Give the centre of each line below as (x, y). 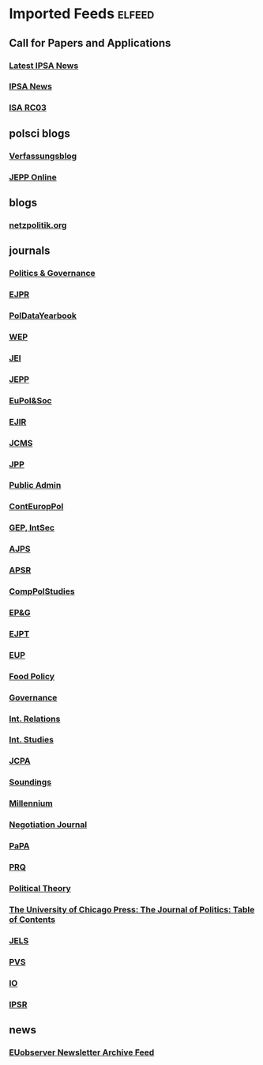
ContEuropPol (36, 507)
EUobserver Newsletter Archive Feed (82, 1052)
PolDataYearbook (43, 315)
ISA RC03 (28, 108)
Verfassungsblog (43, 156)
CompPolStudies (42, 591)
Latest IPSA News (44, 66)
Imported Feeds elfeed (82, 14)
